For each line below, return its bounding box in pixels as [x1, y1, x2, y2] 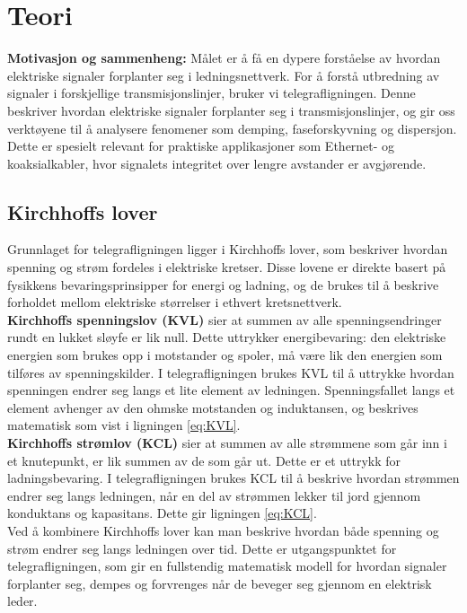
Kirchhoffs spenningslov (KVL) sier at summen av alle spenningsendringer [7, 310, 442, 328]
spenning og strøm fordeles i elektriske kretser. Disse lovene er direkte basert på [7, 258, 446, 276]
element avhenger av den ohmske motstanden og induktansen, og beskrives [7, 398, 419, 416]
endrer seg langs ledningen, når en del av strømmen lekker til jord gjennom [7, 486, 421, 504]
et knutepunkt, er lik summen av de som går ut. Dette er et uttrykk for [7, 451, 401, 469]
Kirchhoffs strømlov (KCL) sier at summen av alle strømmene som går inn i [7, 433, 447, 452]
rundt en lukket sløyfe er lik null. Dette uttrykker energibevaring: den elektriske [7, 328, 446, 346]
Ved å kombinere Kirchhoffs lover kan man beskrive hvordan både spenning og [7, 521, 439, 539]
